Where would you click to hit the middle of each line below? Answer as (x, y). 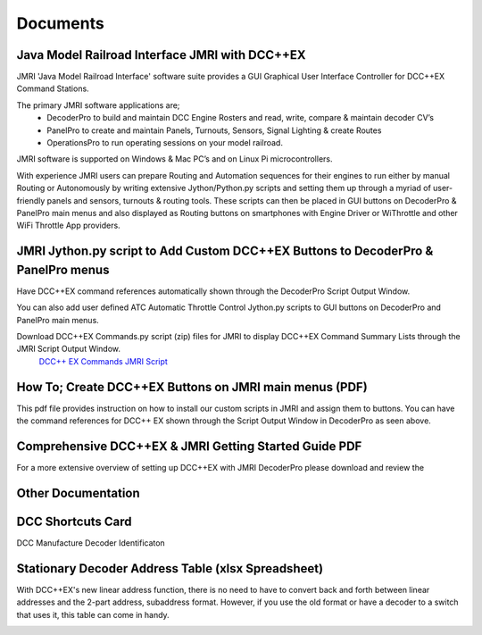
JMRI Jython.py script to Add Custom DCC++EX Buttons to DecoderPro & (225, 251)
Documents (60, 23)
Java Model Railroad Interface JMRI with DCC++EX (162, 55)
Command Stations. (53, 88)
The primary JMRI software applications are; (98, 105)
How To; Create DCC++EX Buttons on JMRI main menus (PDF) (192, 387)
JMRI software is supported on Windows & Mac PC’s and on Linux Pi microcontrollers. (175, 159)
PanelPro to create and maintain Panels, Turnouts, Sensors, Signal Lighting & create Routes (214, 130)
